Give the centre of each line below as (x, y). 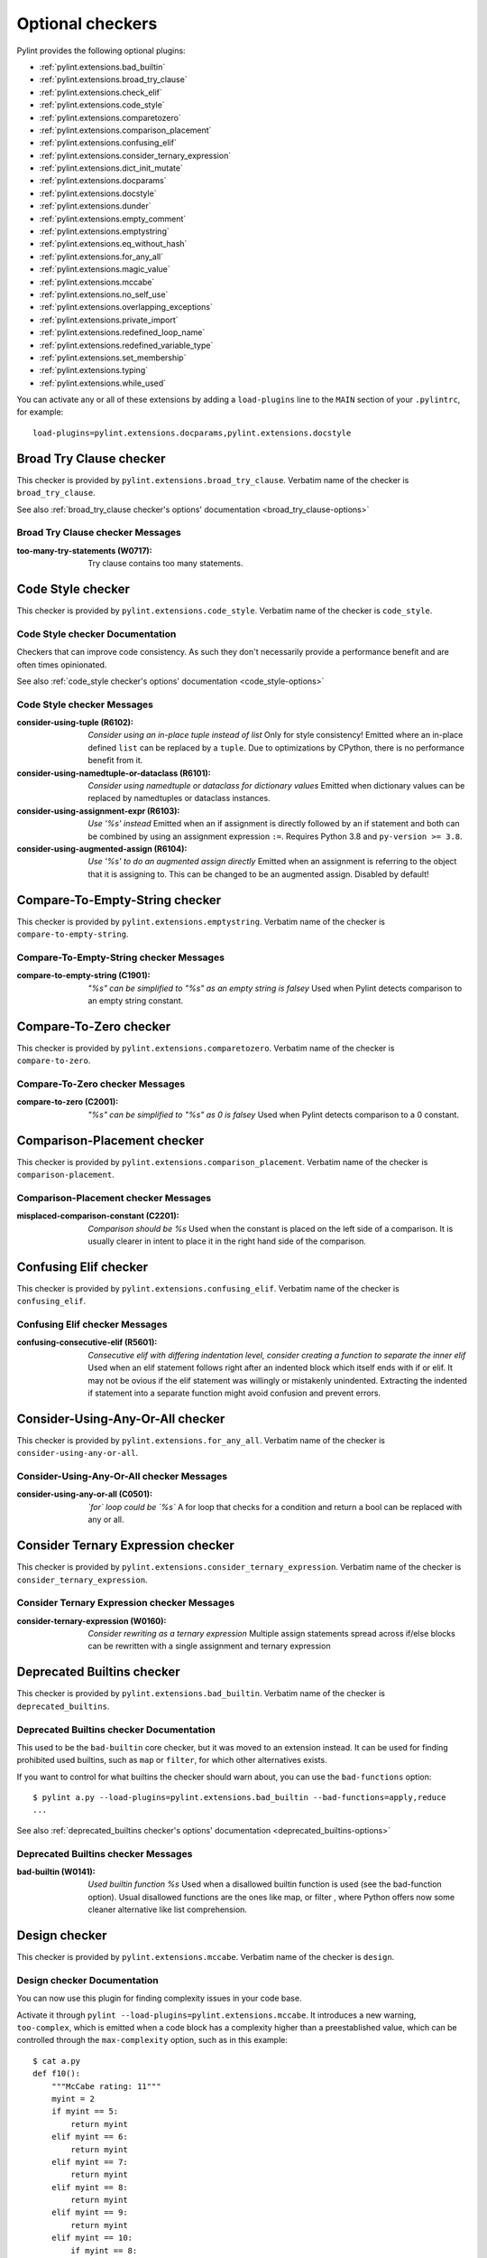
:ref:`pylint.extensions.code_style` (102, 105)
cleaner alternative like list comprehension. (168, 1909)
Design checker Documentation (87, 1980)
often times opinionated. (62, 665)
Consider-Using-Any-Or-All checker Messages (122, 1477)
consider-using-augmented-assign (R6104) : (102, 848)
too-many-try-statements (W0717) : (84, 550)
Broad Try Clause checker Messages (99, 533)
